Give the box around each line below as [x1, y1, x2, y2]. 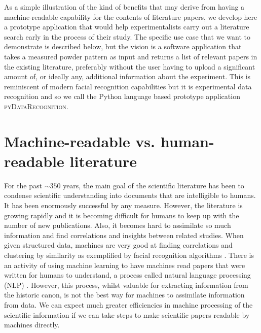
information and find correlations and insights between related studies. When [4, 229, 244, 240]
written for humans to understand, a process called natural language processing [4, 270, 251, 280]
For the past [4, 180, 42, 190]
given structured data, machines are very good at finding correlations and [4, 240, 233, 250]
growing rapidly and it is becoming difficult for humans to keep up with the [4, 210, 239, 220]
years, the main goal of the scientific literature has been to [63, 180, 244, 190]
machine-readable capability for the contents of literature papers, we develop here [4, 11, 257, 22]
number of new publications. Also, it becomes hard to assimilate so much [4, 220, 231, 230]
